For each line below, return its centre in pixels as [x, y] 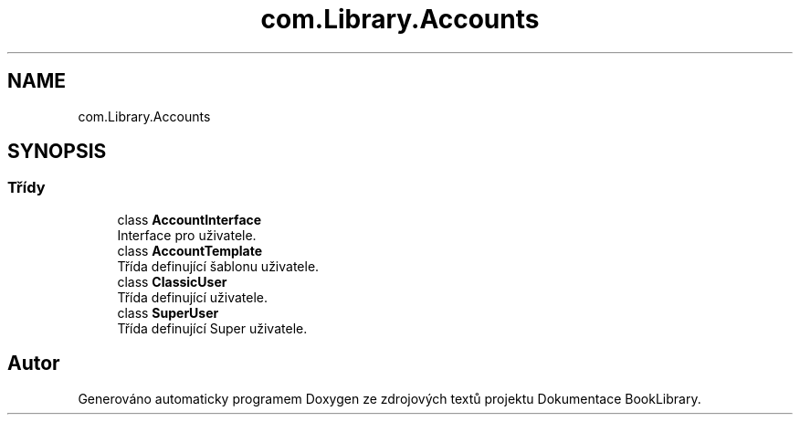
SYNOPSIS [57, 152]
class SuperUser [168, 312]
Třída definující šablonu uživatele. [218, 266]
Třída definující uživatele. [193, 297]
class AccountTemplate [190, 250]
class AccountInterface [189, 219]
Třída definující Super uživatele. [212, 328]
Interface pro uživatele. [187, 235]
